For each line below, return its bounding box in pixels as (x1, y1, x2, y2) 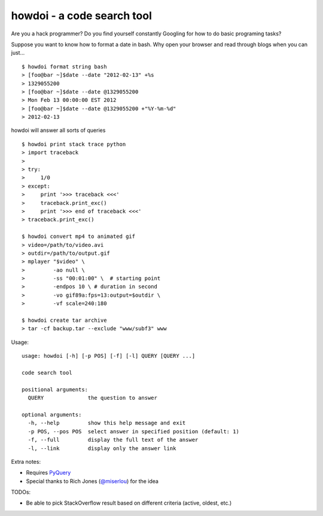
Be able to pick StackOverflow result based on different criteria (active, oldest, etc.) (26, 499, 232, 506)
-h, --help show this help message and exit (28, 420, 186, 427)
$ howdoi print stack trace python (22, 141, 126, 147)
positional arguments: (22, 386, 89, 393)
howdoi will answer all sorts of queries (11, 126, 106, 134)
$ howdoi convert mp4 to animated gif (22, 233, 136, 240)
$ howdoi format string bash (22, 63, 107, 70)
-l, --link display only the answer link (28, 445, 176, 452)
